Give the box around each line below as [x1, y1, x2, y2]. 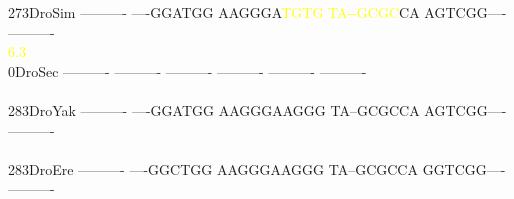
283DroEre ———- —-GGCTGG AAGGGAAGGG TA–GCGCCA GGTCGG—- [8, 158, 506, 179]
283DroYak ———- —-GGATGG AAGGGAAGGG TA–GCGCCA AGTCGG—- [8, 99, 507, 120]
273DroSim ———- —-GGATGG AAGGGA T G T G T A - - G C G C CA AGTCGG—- [8, 2, 507, 22]
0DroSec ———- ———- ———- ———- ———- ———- [8, 60, 367, 81]
